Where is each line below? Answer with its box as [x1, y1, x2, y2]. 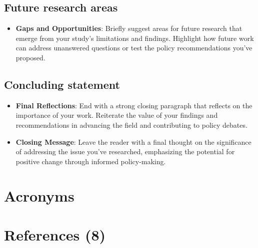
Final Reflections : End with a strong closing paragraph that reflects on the [15, 100, 252, 110]
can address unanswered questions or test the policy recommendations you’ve [15, 42, 252, 53]
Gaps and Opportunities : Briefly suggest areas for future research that [15, 23, 242, 33]
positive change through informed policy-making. [15, 156, 166, 166]
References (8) [4, 224, 106, 245]
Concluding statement [4, 76, 120, 92]
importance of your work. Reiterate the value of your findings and [15, 110, 218, 120]
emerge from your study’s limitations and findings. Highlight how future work [15, 32, 254, 43]
